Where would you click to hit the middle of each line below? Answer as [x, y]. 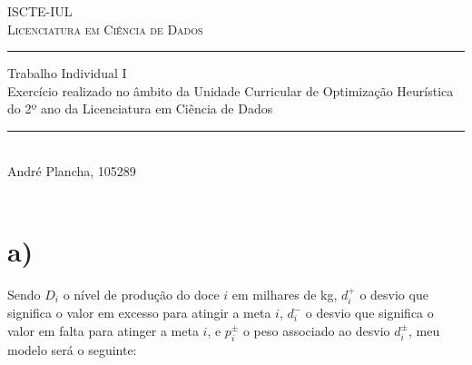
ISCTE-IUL [40, 11]
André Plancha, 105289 [72, 170]
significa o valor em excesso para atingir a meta [139, 313]
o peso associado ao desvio [316, 330]
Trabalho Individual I [67, 73]
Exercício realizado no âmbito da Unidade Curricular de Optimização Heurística [231, 90]
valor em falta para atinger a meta [103, 330]
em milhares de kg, [285, 294]
